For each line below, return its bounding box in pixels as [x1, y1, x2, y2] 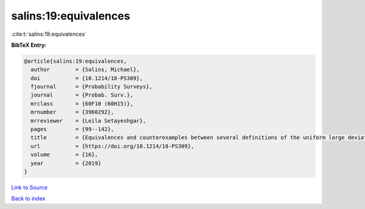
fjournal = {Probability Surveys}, [30, 83, 153, 91]
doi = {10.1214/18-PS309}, [30, 75, 143, 81]
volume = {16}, [30, 151, 99, 158]
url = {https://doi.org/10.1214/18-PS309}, [30, 143, 195, 149]
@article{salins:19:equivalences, [24, 58, 127, 64]
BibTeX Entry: [11, 41, 47, 49]
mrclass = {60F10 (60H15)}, [30, 100, 134, 107]
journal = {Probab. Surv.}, [30, 92, 134, 98]
